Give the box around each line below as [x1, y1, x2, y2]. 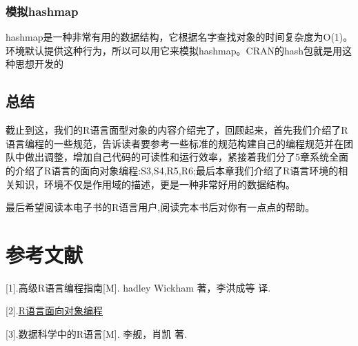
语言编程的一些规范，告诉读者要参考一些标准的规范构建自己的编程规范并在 [6, 136, 344, 150]
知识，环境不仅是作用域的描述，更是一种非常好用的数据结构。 [14, 176, 295, 191]
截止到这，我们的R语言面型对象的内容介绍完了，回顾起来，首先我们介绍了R [6, 123, 348, 137]
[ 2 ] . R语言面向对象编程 [6, 303, 103, 318]
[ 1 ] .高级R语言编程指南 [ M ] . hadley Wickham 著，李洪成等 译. [6, 280, 271, 294]
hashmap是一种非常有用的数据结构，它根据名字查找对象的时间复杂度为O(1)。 [6, 30, 353, 44]
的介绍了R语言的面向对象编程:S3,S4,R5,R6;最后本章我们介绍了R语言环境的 [6, 163, 339, 177]
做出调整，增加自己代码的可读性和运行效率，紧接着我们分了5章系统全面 [24, 150, 348, 164]
